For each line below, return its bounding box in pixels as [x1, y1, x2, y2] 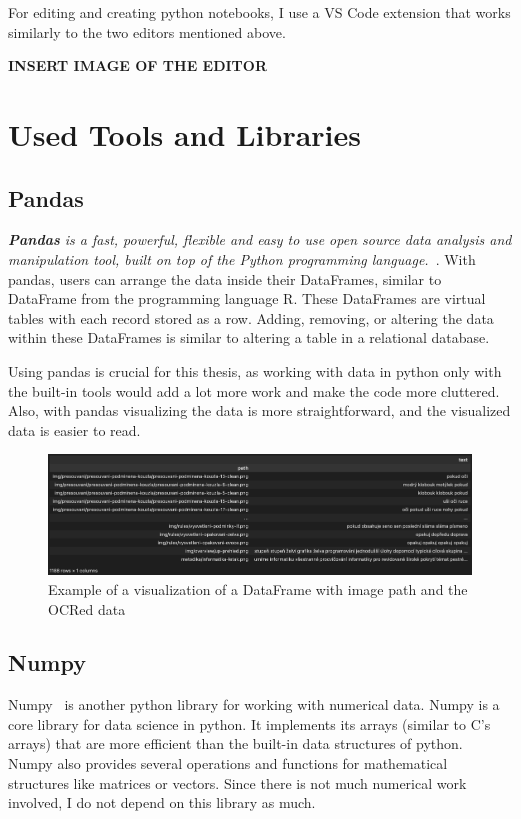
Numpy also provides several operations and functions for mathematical [8, 753, 448, 774]
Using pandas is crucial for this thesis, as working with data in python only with [8, 360, 502, 381]
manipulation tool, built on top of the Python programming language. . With [8, 248, 476, 269]
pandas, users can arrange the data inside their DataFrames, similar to [8, 268, 442, 289]
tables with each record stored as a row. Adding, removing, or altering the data [8, 307, 494, 328]
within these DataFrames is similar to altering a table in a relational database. [8, 327, 490, 348]
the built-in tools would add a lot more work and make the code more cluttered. [8, 380, 500, 401]
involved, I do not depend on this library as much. [8, 792, 316, 813]
